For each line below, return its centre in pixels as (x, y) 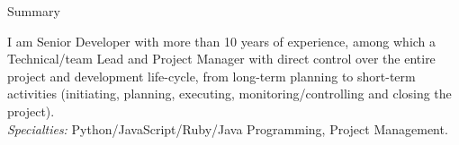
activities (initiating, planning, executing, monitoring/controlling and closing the (229, 94)
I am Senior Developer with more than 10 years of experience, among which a (222, 41)
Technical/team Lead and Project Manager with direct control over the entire (221, 59)
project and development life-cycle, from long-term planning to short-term (211, 76)
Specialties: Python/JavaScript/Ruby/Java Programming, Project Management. (228, 128)
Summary (34, 11)
